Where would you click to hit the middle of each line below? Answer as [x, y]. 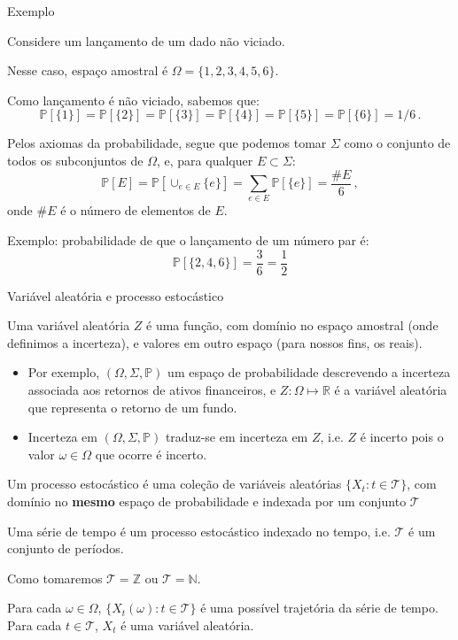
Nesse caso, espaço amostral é [88, 70]
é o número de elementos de [136, 210]
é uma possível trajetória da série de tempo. [319, 608]
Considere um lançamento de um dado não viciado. [146, 40]
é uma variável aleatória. [187, 625]
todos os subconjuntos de [75, 160]
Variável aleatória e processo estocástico [116, 295]
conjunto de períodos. [66, 548]
